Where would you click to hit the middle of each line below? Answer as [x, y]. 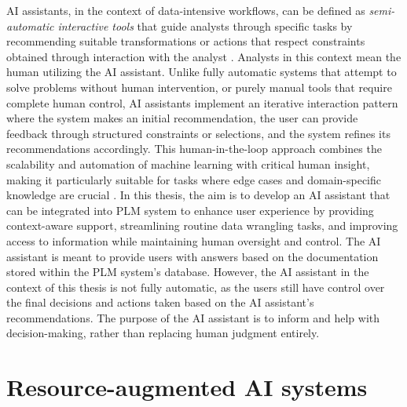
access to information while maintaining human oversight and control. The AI [194, 240]
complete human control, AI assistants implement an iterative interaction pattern [202, 102]
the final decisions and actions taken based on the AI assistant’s [160, 302]
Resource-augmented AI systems [187, 387]
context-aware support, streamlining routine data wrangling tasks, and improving [202, 225]
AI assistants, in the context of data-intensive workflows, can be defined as [186, 10]
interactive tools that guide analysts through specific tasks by [205, 25]
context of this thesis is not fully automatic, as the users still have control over [196, 287]
